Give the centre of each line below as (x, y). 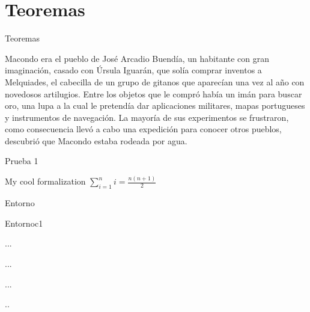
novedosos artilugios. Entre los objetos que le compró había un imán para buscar (153, 93)
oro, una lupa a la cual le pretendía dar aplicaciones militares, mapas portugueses (155, 106)
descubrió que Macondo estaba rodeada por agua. (96, 140)
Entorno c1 (24, 223)
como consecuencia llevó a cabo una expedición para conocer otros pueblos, (143, 129)
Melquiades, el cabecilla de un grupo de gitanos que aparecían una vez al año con (155, 81)
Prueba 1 (22, 161)
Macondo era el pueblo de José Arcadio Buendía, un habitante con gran (137, 58)
